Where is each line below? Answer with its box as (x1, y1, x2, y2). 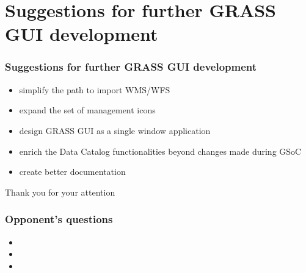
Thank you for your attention (5, 185, 115, 198)
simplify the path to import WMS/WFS (19, 83, 170, 96)
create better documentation (19, 165, 126, 178)
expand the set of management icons (19, 104, 156, 116)
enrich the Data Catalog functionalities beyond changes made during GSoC (19, 144, 302, 157)
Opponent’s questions (5, 211, 113, 227)
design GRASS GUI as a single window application (19, 124, 211, 136)
